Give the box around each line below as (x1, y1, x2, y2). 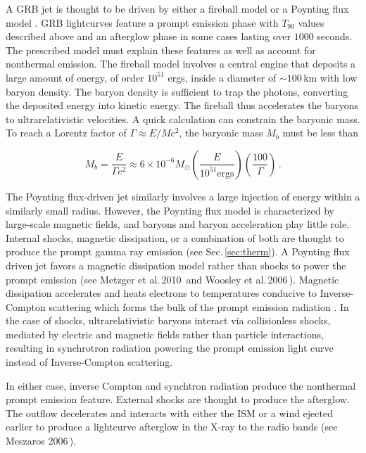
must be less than (282, 125, 358, 140)
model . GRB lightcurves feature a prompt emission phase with (6, 15, 279, 30)
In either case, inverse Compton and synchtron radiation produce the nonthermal (6, 378, 356, 393)
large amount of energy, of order (6, 70, 144, 84)
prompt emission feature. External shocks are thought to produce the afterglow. (6, 392, 350, 407)
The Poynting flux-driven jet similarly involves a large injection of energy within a (6, 189, 360, 203)
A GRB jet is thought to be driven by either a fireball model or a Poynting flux (6, 1, 349, 15)
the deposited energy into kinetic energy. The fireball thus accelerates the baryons (6, 98, 358, 113)
